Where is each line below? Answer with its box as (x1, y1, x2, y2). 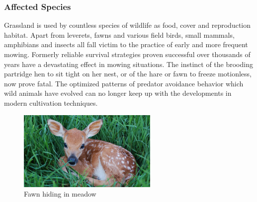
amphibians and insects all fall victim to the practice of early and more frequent (4, 39, 248, 50)
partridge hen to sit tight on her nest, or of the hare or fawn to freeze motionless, (4, 68, 252, 79)
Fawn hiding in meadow (24, 189, 96, 199)
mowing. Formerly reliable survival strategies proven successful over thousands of (4, 49, 251, 59)
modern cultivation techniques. (4, 97, 98, 108)
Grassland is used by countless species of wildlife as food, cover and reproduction (4, 20, 251, 30)
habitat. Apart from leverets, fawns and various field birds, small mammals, (4, 29, 235, 40)
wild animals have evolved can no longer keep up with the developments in (4, 88, 232, 98)
